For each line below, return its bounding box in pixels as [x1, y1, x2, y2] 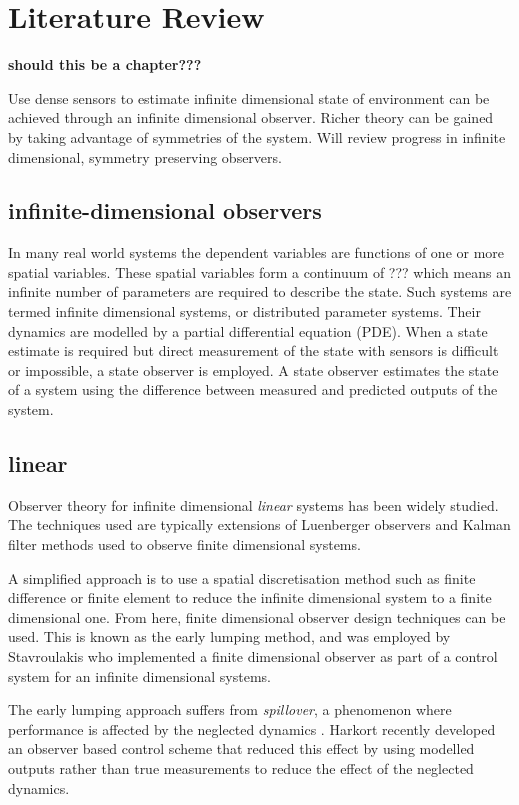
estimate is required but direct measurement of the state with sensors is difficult [8, 340, 499, 361]
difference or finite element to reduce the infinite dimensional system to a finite [8, 587, 492, 608]
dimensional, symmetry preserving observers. [8, 146, 282, 167]
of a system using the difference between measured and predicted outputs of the [8, 379, 498, 400]
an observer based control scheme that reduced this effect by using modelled [8, 738, 475, 759]
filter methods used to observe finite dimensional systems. [8, 534, 361, 555]
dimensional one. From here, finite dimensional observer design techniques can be [8, 606, 506, 627]
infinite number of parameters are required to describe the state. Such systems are [8, 281, 512, 302]
